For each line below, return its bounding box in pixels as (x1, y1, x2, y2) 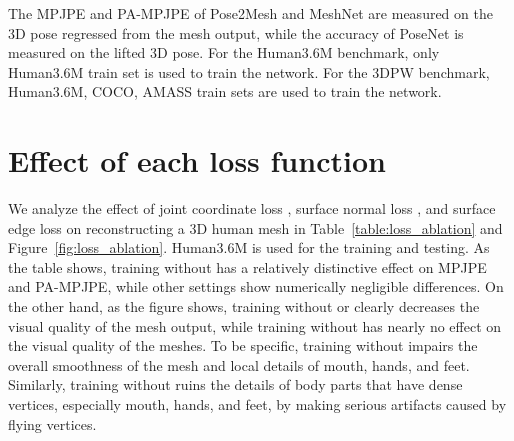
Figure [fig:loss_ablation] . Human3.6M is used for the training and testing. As (8, 237, 490, 258)
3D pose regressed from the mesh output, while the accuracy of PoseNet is (8, 22, 464, 43)
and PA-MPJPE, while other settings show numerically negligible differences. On (8, 276, 504, 297)
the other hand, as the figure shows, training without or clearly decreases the (8, 296, 480, 317)
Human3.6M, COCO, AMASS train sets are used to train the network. (8, 81, 442, 102)
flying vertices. (8, 413, 97, 434)
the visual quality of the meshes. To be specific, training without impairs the (8, 335, 478, 356)
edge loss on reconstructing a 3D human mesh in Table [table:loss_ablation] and (8, 217, 503, 238)
